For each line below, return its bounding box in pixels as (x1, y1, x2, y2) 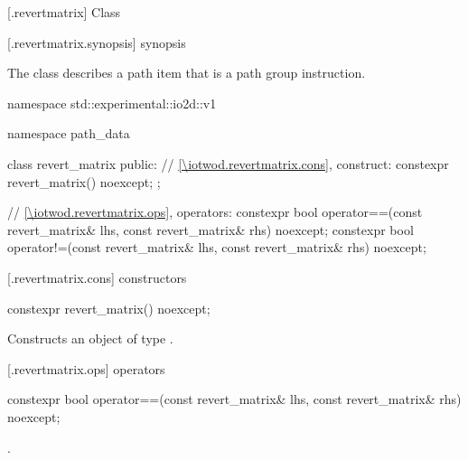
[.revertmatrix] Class (7, 3, 121, 21)
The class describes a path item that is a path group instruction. (7, 63, 366, 82)
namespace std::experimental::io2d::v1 (7, 93, 217, 112)
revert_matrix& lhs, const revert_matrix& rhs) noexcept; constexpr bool (7, 220, 414, 239)
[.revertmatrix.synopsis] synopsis (7, 33, 186, 52)
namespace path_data (7, 124, 130, 143)
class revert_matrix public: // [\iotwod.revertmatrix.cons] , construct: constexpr (7, 154, 449, 173)
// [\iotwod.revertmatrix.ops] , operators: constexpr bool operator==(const (7, 202, 423, 221)
